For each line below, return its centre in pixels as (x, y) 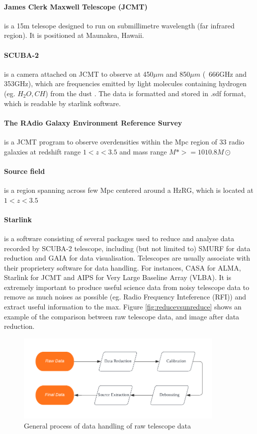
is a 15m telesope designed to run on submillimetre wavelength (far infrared (119, 25)
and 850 (178, 73)
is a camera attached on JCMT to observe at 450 (79, 73)
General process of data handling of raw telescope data (108, 425)
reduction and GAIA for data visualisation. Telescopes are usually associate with (127, 258)
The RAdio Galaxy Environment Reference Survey (93, 122)
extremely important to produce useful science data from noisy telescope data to (127, 287)
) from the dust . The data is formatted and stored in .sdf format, (146, 93)
